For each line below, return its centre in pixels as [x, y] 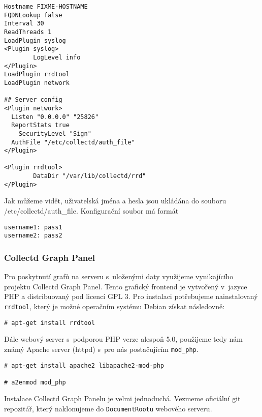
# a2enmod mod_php [35, 382]
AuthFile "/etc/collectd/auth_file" [73, 142]
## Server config [33, 100]
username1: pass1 [33, 227]
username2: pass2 [33, 236]
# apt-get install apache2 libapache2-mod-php [84, 365]
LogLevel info [57, 57]
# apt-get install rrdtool [50, 323]
